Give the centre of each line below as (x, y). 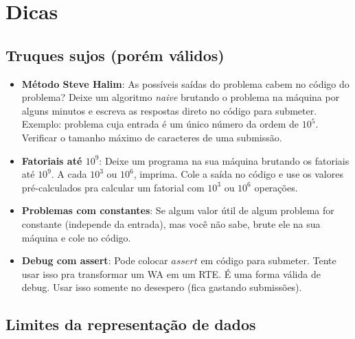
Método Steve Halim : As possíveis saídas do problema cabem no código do (185, 83)
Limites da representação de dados (131, 324)
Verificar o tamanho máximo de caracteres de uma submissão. (152, 137)
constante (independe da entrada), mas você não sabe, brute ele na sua (171, 223)
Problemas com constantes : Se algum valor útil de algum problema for (178, 210)
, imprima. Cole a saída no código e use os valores (238, 174)
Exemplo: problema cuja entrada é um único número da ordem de (160, 124)
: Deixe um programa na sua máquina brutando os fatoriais (224, 160)
